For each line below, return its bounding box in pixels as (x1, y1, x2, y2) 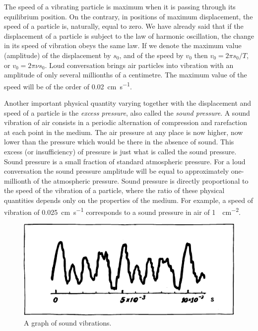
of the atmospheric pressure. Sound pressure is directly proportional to (33, 175, 249, 186)
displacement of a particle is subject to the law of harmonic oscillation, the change (4, 30, 254, 41)
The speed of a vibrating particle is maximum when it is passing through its (4, 1, 236, 11)
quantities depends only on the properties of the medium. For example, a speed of (4, 195, 253, 205)
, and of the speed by (119, 50, 184, 60)
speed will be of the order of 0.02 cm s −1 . (4, 79, 132, 91)
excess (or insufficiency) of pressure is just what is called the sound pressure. (4, 146, 237, 156)
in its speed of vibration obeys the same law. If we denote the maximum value (4, 40, 242, 51)
